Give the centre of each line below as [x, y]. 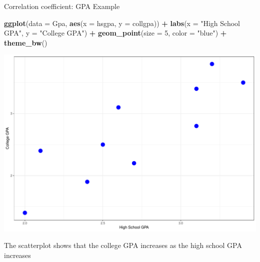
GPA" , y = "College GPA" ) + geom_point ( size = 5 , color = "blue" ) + [115, 33]
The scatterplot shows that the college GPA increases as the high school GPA [123, 245]
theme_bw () [26, 42]
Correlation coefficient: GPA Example [62, 6]
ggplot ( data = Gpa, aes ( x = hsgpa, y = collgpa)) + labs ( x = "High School [122, 23]
